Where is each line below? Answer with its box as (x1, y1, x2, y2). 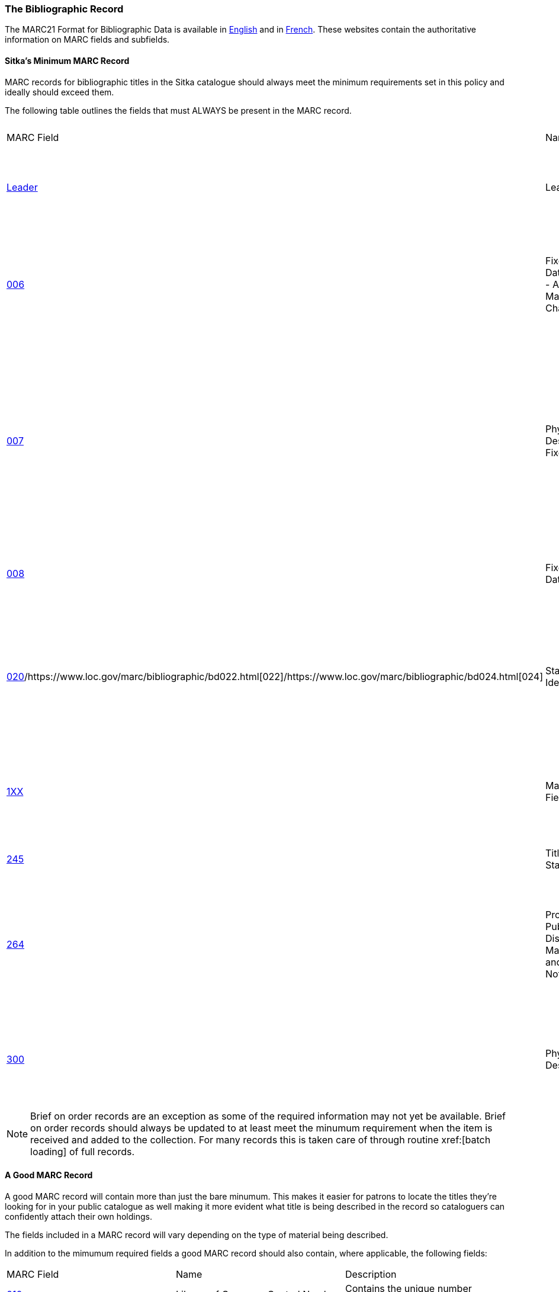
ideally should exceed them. (5, 86, 114, 97)
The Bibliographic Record (5, 3, 124, 15)
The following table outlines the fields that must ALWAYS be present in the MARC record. (5, 105, 352, 116)
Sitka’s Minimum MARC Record (5, 55, 130, 66)
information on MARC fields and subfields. (5, 34, 170, 45)
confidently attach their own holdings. (5, 1211, 152, 1222)
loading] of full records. (30, 1145, 135, 1158)
